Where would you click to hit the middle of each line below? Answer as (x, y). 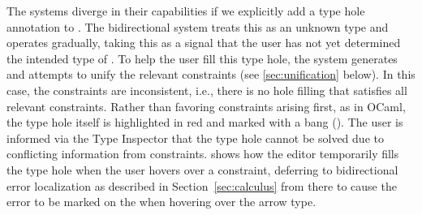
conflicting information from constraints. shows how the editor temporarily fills (203, 154)
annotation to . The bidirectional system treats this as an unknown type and (198, 26)
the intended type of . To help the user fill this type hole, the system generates (202, 58)
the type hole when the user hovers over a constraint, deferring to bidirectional (202, 169)
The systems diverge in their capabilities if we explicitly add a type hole (186, 11)
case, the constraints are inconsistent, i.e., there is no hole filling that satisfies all (207, 90)
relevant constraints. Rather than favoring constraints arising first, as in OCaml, (206, 106)
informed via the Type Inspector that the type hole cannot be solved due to (195, 138)
